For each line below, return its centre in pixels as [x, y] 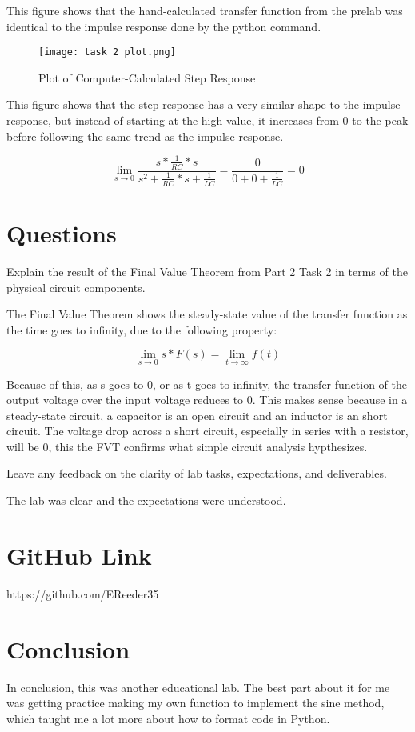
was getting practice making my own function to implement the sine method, [196, 703]
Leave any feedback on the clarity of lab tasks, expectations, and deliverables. [197, 473]
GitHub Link [79, 555]
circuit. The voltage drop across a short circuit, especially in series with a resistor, [207, 431]
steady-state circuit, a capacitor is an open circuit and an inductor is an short [197, 415]
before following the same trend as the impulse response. [145, 136]
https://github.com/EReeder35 [83, 593]
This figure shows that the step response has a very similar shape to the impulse [204, 104]
